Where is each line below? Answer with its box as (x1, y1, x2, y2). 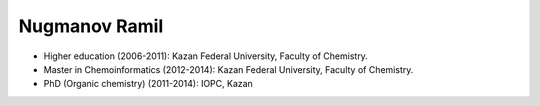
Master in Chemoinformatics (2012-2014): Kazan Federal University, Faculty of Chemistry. (43, 63, 414, 75)
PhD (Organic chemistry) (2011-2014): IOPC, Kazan (43, 78, 254, 90)
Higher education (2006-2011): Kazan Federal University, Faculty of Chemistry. (43, 50, 369, 62)
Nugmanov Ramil (18, 15, 164, 37)
